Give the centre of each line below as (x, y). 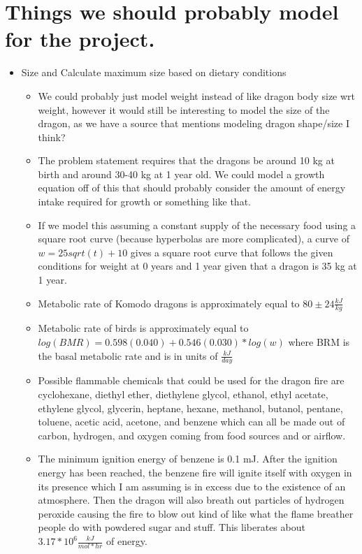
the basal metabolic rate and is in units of (128, 355)
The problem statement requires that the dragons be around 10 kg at (186, 160)
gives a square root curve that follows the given (232, 252)
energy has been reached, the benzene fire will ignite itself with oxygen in (195, 473)
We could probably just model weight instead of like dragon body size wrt (197, 95)
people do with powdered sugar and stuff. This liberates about (172, 527)
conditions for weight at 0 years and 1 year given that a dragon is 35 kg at (197, 266)
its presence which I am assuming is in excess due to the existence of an (192, 486)
